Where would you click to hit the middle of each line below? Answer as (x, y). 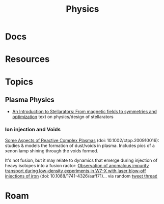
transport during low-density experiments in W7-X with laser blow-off (76, 171)
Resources (27, 59)
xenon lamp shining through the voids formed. (52, 150)
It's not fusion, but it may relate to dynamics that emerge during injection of (81, 160)
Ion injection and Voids (33, 130)
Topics (19, 82)
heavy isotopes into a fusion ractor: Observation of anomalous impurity (77, 165)
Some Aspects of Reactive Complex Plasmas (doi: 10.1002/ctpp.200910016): (82, 140)
